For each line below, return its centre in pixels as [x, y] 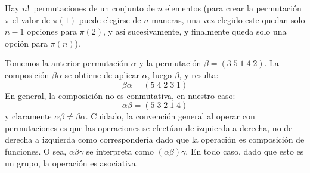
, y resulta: [199, 74]
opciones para [52, 31]
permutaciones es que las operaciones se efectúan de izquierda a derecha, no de [149, 127]
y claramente [28, 116]
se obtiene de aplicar [102, 74]
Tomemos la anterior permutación [67, 63]
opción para [27, 43]
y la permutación [170, 63]
